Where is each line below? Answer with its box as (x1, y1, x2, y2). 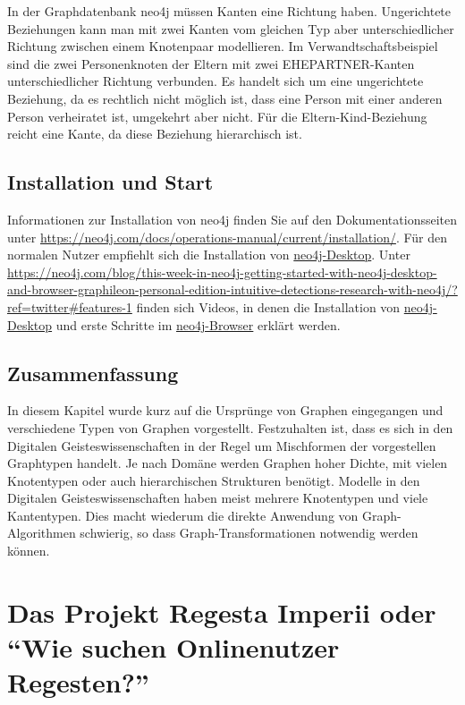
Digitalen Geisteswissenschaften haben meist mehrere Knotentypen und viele (7, 488, 428, 507)
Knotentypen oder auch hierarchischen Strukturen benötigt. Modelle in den (7, 471, 420, 489)
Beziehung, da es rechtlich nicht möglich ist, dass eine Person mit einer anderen (7, 89, 443, 107)
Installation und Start (7, 168, 214, 196)
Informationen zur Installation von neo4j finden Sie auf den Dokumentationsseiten (7, 209, 458, 228)
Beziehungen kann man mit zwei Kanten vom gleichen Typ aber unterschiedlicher (7, 19, 454, 38)
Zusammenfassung (7, 359, 179, 386)
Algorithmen (7, 523, 76, 542)
